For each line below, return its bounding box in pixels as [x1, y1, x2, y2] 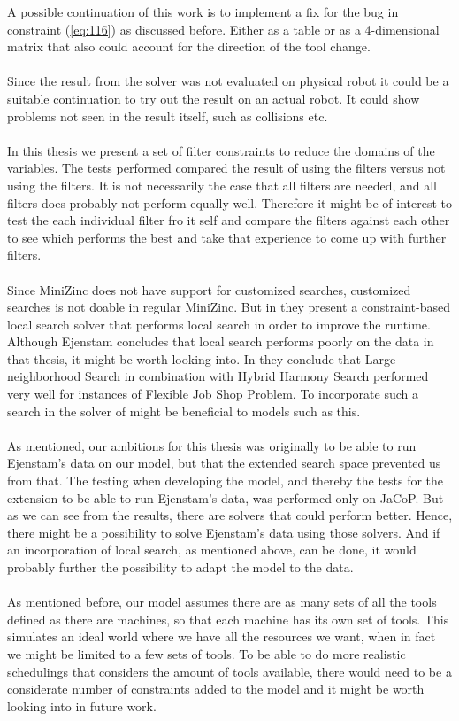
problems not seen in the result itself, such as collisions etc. [7, 106, 328, 125]
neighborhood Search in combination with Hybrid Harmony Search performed [7, 367, 429, 385]
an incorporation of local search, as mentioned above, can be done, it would [7, 540, 417, 559]
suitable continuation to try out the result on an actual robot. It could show [7, 89, 420, 107]
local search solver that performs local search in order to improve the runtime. [7, 314, 431, 333]
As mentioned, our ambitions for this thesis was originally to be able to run [7, 436, 417, 454]
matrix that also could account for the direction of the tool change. [7, 37, 371, 56]
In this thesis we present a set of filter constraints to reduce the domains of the [7, 141, 435, 159]
